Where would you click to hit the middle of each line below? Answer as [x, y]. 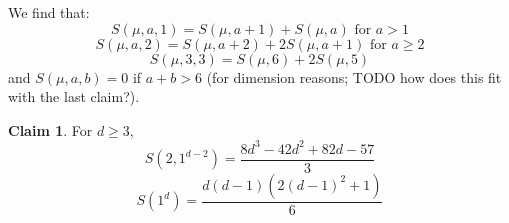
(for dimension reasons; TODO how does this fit [354, 76]
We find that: [49, 12]
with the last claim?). [74, 96]
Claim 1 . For [50, 129]
